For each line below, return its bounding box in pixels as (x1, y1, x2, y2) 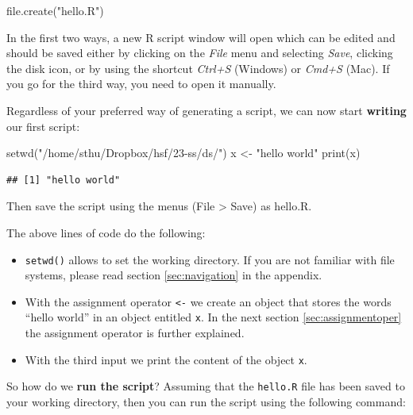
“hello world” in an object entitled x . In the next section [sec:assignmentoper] (25, 309, 402, 325)
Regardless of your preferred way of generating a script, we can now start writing (6, 102, 407, 118)
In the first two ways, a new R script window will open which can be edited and (6, 29, 396, 45)
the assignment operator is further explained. (25, 325, 245, 341)
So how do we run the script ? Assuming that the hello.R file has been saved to (6, 378, 405, 394)
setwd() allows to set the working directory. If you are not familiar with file (25, 251, 395, 267)
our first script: (6, 117, 80, 134)
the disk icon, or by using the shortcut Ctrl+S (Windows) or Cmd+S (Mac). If (6, 60, 390, 76)
